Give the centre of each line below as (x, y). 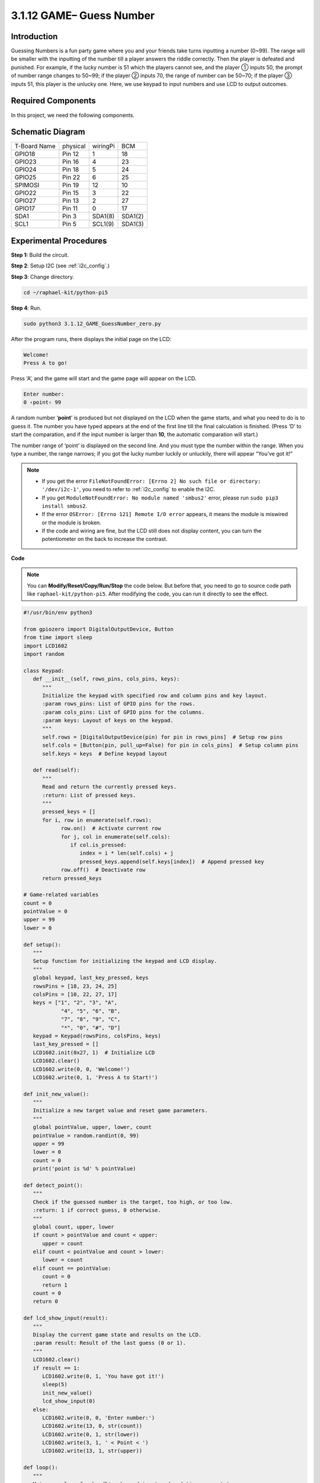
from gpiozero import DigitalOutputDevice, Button (99, 629)
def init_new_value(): (56, 1094)
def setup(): (42, 944)
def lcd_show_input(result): (66, 1318)
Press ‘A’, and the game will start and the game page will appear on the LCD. (104, 378)
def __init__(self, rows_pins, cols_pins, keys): (106, 679)
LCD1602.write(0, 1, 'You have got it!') (103, 1376)
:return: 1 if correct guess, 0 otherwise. (97, 1210)
